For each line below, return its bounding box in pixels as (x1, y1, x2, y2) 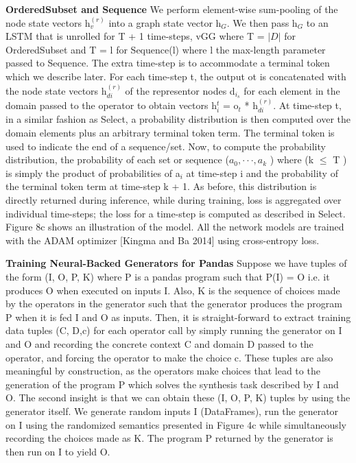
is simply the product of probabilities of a (5, 165, 180, 180)
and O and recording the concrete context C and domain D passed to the (5, 336, 313, 351)
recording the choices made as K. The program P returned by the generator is (5, 431, 333, 445)
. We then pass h (226, 15, 298, 29)
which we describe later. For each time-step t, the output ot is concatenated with (5, 69, 346, 83)
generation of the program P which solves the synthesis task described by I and (5, 377, 339, 391)
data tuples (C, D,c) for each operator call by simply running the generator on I (5, 323, 342, 337)
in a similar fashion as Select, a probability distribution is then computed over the (5, 112, 351, 126)
